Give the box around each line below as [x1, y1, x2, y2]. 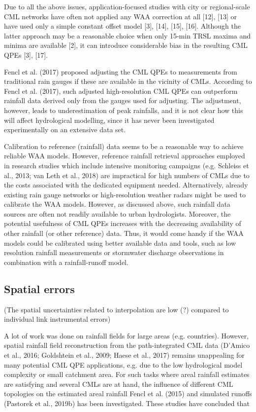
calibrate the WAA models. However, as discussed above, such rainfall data [4, 199, 230, 209]
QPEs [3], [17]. [4, 49, 48, 60]
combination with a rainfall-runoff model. [4, 257, 128, 267]
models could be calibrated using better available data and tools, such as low [4, 237, 236, 248]
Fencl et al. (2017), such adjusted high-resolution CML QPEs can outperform [4, 85, 238, 96]
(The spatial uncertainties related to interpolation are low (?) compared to [4, 304, 229, 314]
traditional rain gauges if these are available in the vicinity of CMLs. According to [4, 76, 252, 86]
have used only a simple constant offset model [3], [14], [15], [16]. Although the [4, 21, 241, 31]
